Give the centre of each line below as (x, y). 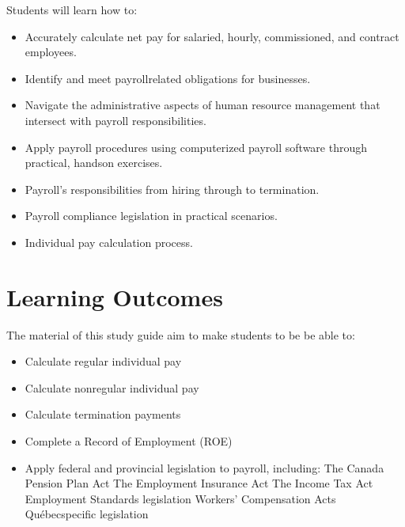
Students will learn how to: (72, 9)
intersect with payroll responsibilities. (115, 120)
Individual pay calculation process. (109, 242)
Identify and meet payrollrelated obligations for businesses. (168, 78)
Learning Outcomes (115, 296)
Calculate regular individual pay (103, 361)
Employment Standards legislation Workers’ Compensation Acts (180, 498)
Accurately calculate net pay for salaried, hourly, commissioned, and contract (212, 36)
